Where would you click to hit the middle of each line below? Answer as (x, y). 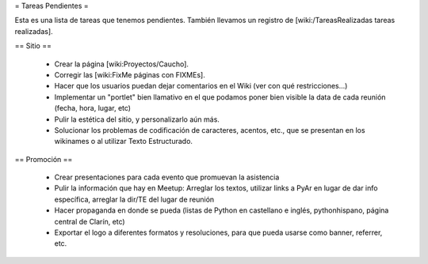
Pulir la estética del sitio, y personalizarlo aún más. (137, 119)
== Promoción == (44, 159)
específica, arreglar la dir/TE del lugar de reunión (134, 199)
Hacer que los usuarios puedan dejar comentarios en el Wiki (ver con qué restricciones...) (201, 86)
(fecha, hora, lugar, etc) (92, 108)
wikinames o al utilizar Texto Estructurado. (124, 141)
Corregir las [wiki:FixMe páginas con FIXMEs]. (130, 74)
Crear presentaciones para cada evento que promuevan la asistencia (167, 177)
